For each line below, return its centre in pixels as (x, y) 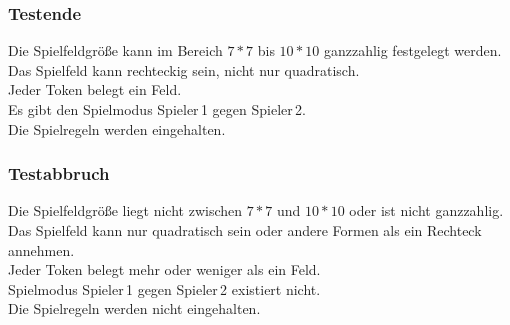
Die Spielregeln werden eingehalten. (117, 128)
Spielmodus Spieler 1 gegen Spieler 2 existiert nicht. (164, 288)
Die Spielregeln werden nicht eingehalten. (134, 308)
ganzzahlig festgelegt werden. (412, 50)
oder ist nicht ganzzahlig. (426, 210)
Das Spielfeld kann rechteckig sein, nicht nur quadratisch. (184, 69)
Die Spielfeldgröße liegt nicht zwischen (125, 210)
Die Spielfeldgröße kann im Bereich (115, 50)
